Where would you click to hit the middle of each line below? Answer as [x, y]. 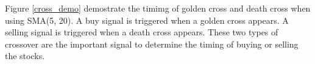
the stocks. [25, 56]
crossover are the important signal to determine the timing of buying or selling [152, 44]
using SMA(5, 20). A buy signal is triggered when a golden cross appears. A [147, 20]
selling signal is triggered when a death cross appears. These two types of [142, 32]
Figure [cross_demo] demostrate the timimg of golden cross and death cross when [158, 8]
